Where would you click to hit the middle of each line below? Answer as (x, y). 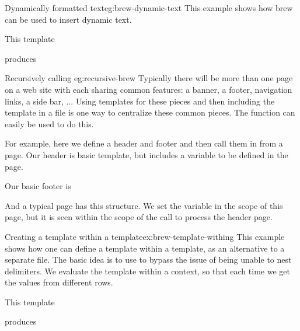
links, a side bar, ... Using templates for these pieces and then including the (140, 101)
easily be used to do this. (49, 123)
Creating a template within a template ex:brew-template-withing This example (145, 236)
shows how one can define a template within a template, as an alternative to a (145, 248)
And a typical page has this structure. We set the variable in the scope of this (144, 205)
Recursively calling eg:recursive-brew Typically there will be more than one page (149, 78)
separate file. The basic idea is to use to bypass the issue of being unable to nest (148, 259)
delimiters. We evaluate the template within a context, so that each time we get (147, 271)
